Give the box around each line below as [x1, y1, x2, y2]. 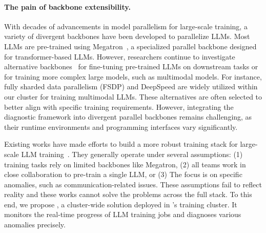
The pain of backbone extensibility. [4, 1, 131, 12]
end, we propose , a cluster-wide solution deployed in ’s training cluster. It [4, 199, 237, 209]
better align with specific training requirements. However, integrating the [4, 101, 234, 112]
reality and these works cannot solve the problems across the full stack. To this [4, 189, 252, 200]
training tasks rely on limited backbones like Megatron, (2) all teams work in [4, 159, 246, 169]
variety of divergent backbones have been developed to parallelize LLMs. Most [4, 31, 250, 42]
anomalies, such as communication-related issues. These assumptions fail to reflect [4, 179, 262, 189]
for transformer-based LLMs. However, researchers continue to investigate [4, 51, 235, 62]
